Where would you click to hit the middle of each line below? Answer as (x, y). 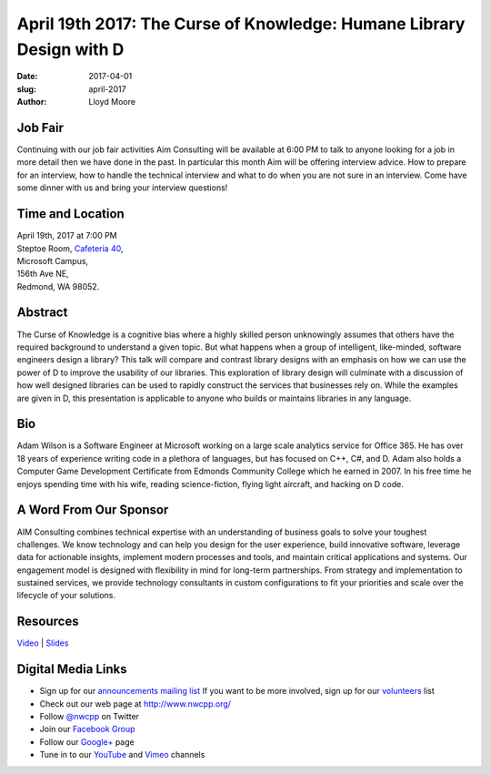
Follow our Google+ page (87, 741)
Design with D (70, 49)
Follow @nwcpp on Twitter (90, 717)
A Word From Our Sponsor (93, 510)
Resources (48, 622)
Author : (32, 102)
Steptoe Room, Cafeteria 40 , (70, 248)
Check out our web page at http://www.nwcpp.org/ (135, 704)
